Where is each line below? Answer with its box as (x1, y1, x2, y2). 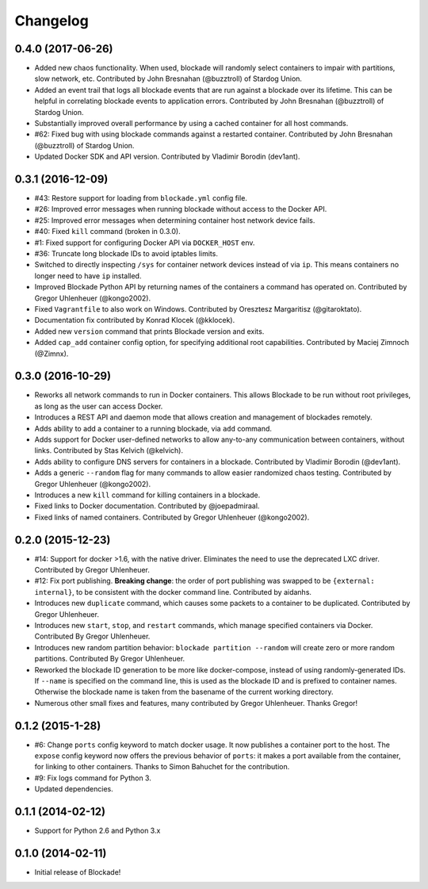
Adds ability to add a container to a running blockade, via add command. (34, 423, 273, 433)
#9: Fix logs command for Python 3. (34, 773, 152, 783)
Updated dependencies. (34, 784, 114, 794)
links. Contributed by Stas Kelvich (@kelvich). (34, 446, 184, 455)
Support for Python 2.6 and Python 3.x (34, 826, 161, 836)
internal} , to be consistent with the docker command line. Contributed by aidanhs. (34, 587, 312, 596)
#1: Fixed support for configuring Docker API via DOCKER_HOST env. (34, 238, 255, 247)
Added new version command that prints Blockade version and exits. (34, 326, 265, 336)
